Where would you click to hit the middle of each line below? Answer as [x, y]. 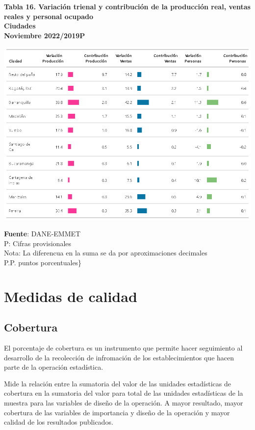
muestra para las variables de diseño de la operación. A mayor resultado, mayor [124, 403]
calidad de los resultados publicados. [59, 422]
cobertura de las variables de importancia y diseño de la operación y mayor [117, 412]
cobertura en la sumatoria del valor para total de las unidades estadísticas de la [124, 393]
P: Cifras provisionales [38, 243]
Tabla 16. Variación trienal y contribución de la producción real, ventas [127, 6]
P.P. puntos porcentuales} [43, 262]
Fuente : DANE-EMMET [42, 234]
